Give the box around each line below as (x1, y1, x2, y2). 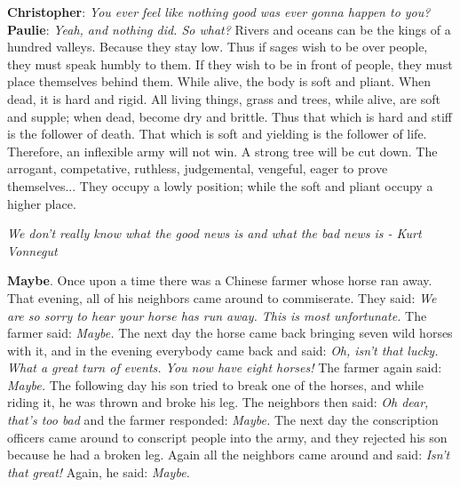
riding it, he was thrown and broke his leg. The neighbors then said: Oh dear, (7, 393, 429, 411)
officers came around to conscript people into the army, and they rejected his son (7, 427, 448, 446)
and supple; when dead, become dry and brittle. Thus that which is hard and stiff (7, 107, 452, 125)
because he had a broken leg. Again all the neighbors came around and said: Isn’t (7, 445, 450, 464)
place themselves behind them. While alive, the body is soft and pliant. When (7, 72, 432, 91)
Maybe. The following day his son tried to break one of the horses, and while (7, 375, 424, 394)
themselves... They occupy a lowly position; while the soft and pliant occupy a (7, 176, 433, 195)
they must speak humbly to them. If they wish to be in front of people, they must (7, 54, 453, 73)
